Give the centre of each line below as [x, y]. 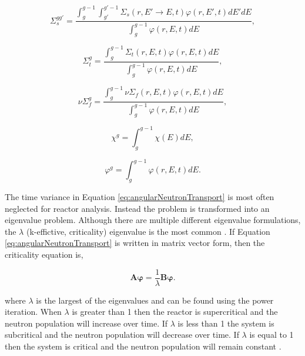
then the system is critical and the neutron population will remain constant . [143, 346]
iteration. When [33, 312]
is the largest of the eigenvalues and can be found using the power [155, 300]
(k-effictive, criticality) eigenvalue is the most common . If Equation [148, 231]
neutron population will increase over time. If [86, 323]
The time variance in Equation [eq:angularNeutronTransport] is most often [140, 197]
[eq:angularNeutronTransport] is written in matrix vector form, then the [135, 243]
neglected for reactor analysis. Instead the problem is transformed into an [137, 208]
